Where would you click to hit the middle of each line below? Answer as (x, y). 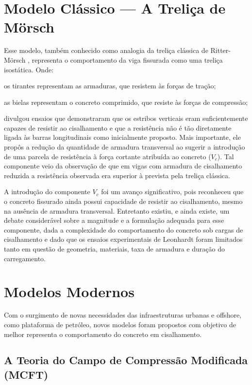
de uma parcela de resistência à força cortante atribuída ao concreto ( (108, 156)
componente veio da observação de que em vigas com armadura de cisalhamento (123, 166)
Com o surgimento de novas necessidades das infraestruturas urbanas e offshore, (123, 315)
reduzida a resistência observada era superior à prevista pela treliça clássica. (117, 175)
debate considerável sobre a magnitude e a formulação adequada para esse (114, 220)
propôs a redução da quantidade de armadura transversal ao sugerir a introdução (125, 147)
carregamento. (25, 258)
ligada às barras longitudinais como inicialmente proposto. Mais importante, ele (122, 137)
